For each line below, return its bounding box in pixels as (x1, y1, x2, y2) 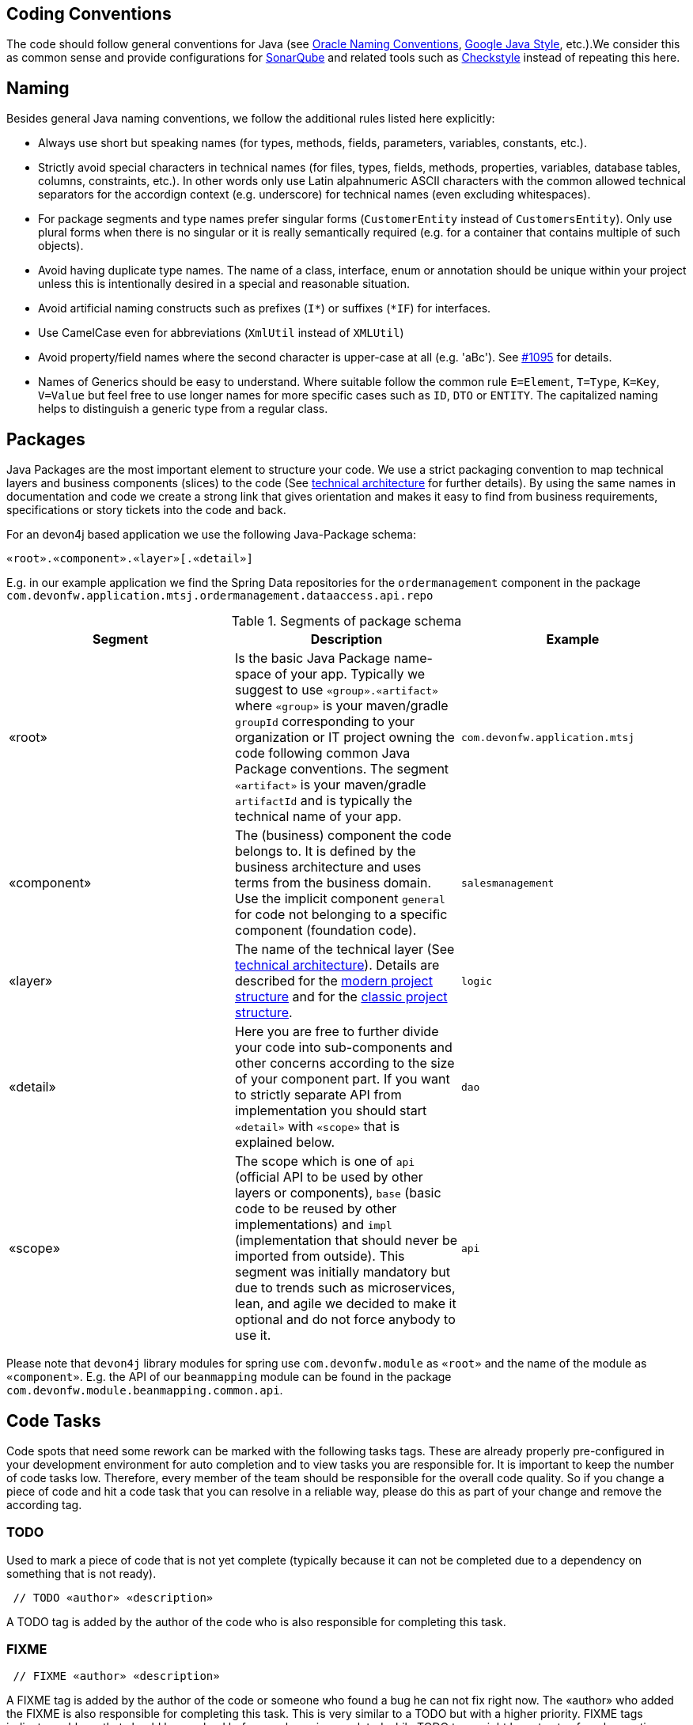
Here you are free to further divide (234, 1023, 439, 1040)
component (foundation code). (234, 922, 417, 939)
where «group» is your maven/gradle (234, 698, 449, 714)
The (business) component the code (234, 827, 452, 844)
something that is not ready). (6, 1566, 157, 1580)
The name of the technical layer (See (234, 941, 455, 958)
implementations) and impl (234, 1216, 392, 1233)
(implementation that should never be (234, 1232, 458, 1249)
